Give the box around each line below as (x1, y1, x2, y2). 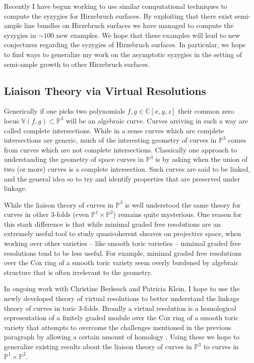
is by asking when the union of (155, 154, 248, 164)
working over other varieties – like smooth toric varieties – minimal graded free (4, 238, 241, 248)
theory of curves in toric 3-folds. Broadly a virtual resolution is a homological (4, 302, 236, 313)
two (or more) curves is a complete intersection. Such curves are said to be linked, (4, 163, 250, 174)
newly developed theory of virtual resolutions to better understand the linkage (4, 293, 239, 303)
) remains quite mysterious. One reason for (113, 209, 242, 219)
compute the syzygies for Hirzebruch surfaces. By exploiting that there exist (4, 10, 232, 21)
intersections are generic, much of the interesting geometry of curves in (4, 135, 217, 145)
